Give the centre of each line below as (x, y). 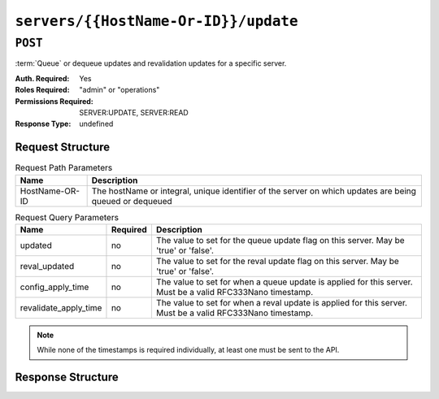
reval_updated (47, 266)
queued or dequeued (132, 201)
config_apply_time (54, 287)
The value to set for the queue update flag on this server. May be (280, 240)
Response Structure (67, 377)
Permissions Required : (54, 101)
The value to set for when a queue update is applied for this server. (285, 282)
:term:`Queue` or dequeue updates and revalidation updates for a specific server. (151, 63)
